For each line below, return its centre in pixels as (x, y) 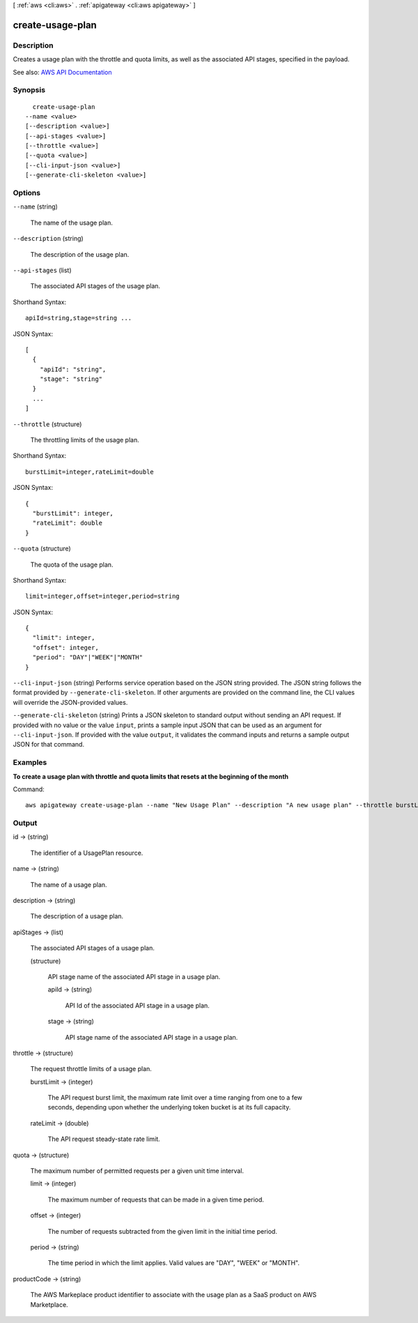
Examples (30, 763)
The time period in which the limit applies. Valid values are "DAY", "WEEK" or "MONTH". (173, 1263)
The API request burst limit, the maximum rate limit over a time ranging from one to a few (175, 1098)
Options (27, 193)
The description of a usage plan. (77, 916)
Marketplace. (49, 1304)
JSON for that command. (49, 745)
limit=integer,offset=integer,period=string (103, 596)
